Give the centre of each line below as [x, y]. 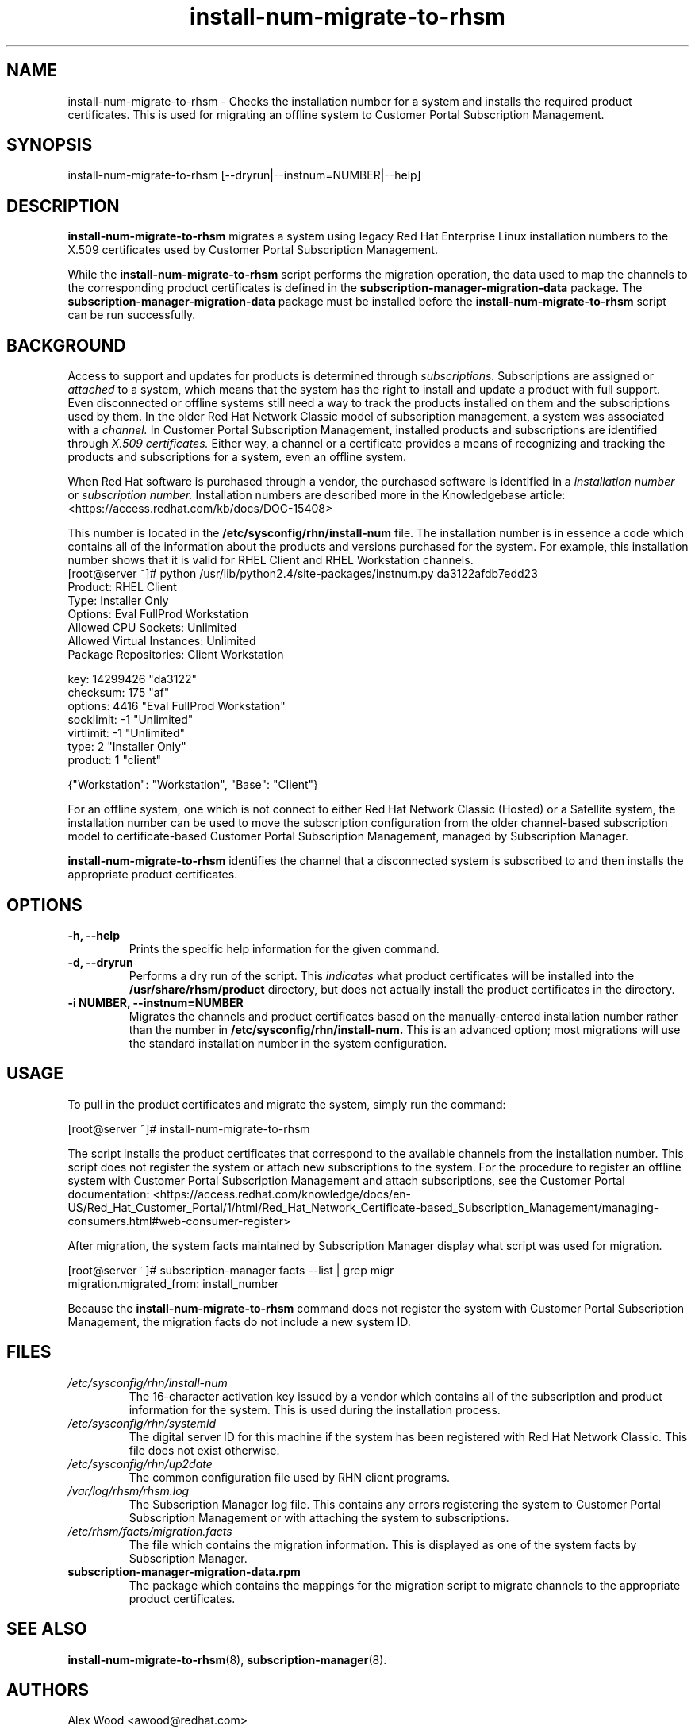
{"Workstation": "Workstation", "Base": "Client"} [193, 785]
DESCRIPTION [63, 206]
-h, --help [94, 935]
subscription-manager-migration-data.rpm [184, 1571]
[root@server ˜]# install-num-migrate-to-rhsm [189, 1128]
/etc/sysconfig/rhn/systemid [142, 1423]
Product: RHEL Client [122, 587]
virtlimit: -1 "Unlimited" [127, 733]
